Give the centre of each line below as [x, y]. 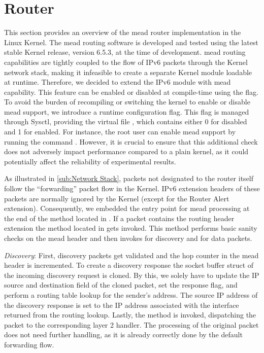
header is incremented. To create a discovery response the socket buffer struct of [129, 265]
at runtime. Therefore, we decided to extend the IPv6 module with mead [118, 82]
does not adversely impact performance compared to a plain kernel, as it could [126, 151]
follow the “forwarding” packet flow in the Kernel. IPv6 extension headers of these [132, 188]
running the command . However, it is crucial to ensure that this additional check [131, 141]
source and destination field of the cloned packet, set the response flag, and [121, 285]
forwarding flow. [29, 344]
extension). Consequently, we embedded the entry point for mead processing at [127, 208]
